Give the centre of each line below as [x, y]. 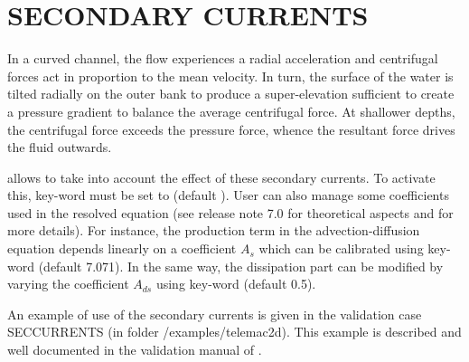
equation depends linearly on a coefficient [122, 248]
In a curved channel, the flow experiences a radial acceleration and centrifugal [223, 58]
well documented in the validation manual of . [135, 350]
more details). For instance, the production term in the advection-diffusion [214, 230]
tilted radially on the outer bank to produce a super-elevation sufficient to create [231, 94]
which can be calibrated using [341, 248]
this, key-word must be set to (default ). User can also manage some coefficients [228, 195]
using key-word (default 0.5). [236, 284]
